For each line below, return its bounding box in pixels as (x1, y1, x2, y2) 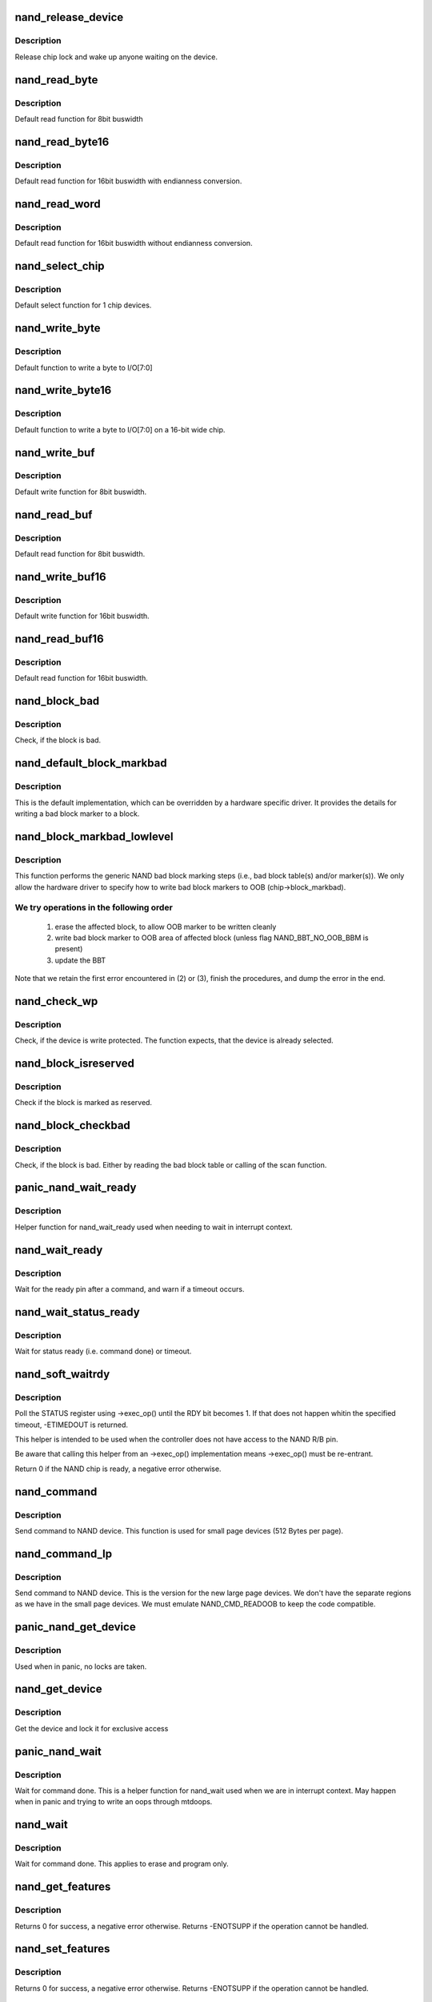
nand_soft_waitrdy (14, 1367, 110, 1381)
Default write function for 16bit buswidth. (14, 611, 150, 621)
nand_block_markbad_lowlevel (14, 830, 174, 843)
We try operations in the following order (14, 902, 174, 913)
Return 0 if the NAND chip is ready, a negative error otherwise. (14, 1464, 222, 1473)
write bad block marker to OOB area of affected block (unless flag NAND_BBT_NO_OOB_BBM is (54, 933, 369, 943)
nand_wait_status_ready (14, 1305, 140, 1319)
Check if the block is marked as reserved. (14, 1098, 152, 1108)
